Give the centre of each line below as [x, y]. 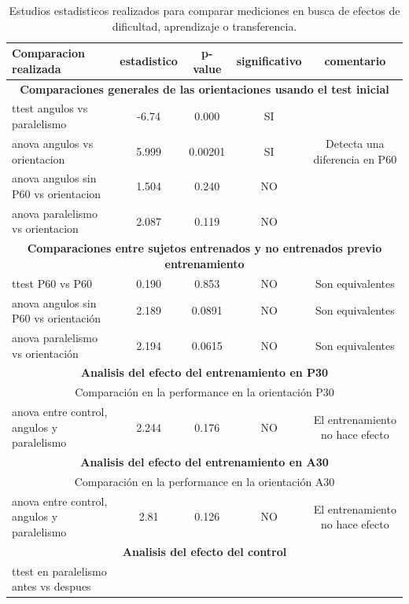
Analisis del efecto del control [204, 551]
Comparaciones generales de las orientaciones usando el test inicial [204, 88]
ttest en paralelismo [59, 571]
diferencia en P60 [355, 158]
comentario [355, 60]
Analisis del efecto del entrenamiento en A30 [204, 462]
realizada [37, 68]
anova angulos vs [53, 143]
